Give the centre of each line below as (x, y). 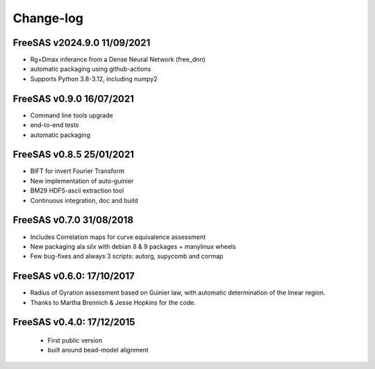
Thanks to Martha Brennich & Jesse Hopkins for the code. (113, 302)
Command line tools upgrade (72, 115)
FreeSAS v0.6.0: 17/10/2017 (74, 276)
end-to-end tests (55, 125)
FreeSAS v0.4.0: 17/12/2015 (74, 322)
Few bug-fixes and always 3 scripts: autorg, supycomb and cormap (127, 256)
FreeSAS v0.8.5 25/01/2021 (74, 155)
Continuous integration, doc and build (84, 200)
